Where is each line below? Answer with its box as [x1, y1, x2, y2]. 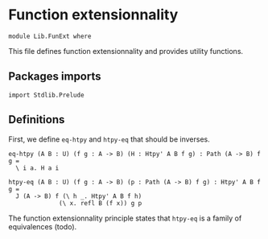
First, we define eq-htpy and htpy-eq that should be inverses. [8, 134, 211, 144]
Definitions [8, 113, 65, 126]
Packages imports [8, 70, 102, 84]
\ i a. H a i [15, 163, 60, 172]
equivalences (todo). [8, 221, 77, 231]
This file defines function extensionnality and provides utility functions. [8, 46, 244, 56]
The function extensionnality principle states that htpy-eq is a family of [8, 213, 242, 223]
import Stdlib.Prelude [8, 91, 85, 99]
